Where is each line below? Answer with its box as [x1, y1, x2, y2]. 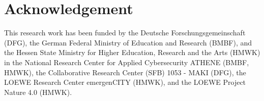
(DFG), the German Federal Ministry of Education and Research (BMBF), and [4, 37, 252, 47]
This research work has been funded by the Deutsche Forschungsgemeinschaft [4, 27, 246, 38]
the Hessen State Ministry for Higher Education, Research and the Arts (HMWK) [4, 47, 260, 58]
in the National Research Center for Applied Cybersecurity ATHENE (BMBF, [4, 57, 249, 67]
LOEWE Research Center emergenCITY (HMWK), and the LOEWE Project [4, 77, 246, 87]
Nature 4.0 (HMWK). [4, 86, 72, 97]
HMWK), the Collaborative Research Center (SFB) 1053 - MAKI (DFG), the [4, 67, 246, 77]
